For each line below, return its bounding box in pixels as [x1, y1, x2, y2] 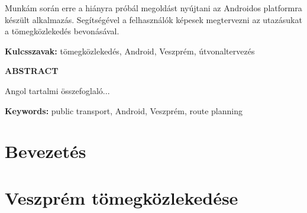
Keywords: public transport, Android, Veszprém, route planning [5, 104, 243, 117]
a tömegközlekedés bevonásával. [5, 25, 119, 37]
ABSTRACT [5, 64, 59, 77]
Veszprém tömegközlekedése [5, 185, 238, 209]
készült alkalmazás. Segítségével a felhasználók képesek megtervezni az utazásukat [5, 13, 302, 25]
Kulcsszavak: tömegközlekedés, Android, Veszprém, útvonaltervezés [5, 44, 255, 57]
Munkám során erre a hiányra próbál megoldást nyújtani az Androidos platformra [5, 2, 302, 14]
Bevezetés [5, 139, 86, 163]
